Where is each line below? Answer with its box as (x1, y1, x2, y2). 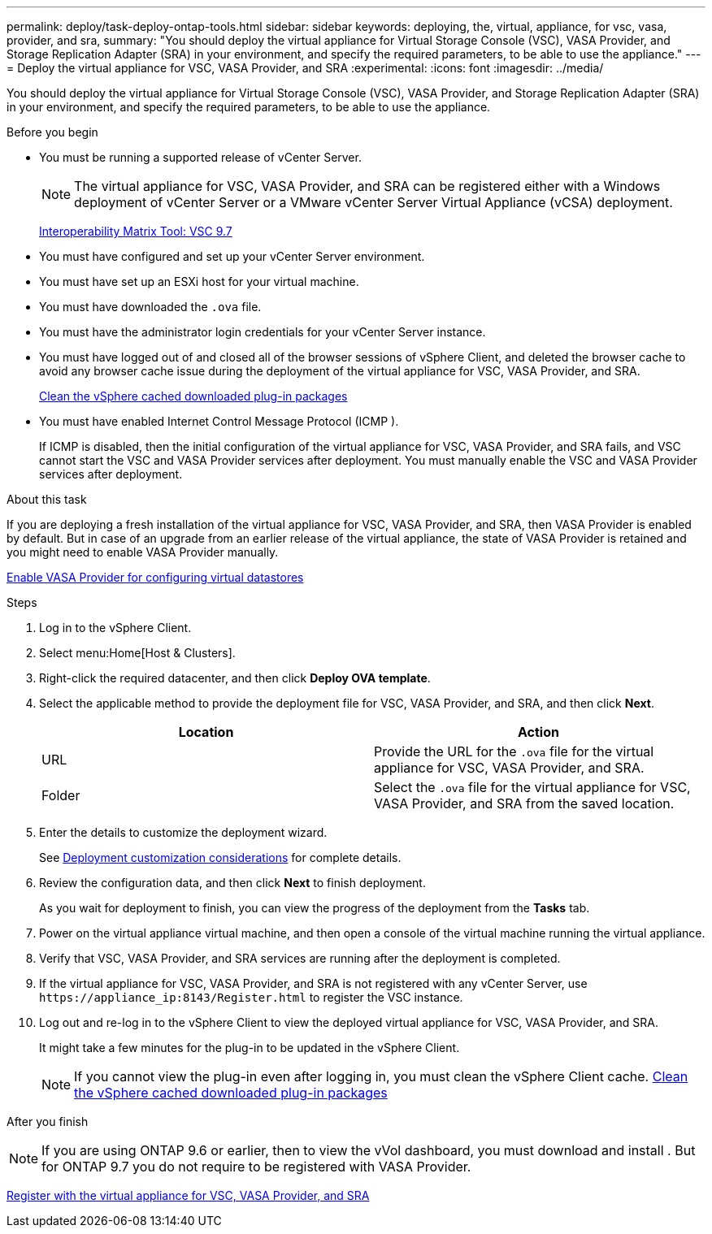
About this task (7, 492, 87, 506)
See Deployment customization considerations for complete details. (39, 851, 402, 864)
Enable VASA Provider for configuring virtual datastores (7, 570, 304, 584)
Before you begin (7, 125, 98, 139)
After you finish (7, 1115, 89, 1128)
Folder (41, 787, 80, 803)
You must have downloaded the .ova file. (39, 300, 262, 314)
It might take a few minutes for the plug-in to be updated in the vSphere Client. (39, 1041, 460, 1054)
